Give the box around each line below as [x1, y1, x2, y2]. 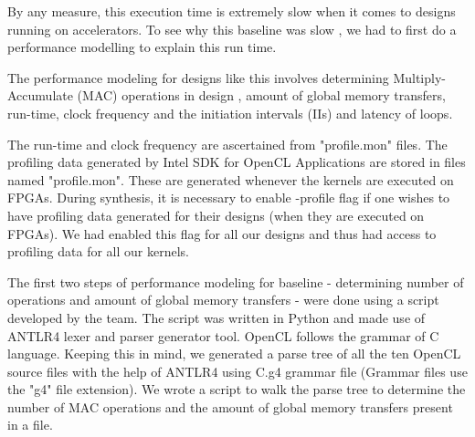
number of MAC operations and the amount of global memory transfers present [7, 397, 453, 416]
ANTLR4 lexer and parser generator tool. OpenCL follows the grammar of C [7, 326, 439, 345]
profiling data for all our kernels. [7, 242, 189, 261]
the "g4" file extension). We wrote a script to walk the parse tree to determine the [7, 380, 466, 399]
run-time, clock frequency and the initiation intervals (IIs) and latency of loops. [7, 103, 453, 122]
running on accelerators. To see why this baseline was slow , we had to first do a [7, 19, 457, 38]
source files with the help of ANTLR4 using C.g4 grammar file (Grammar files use [7, 361, 468, 380]
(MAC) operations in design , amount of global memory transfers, [77, 86, 446, 105]
